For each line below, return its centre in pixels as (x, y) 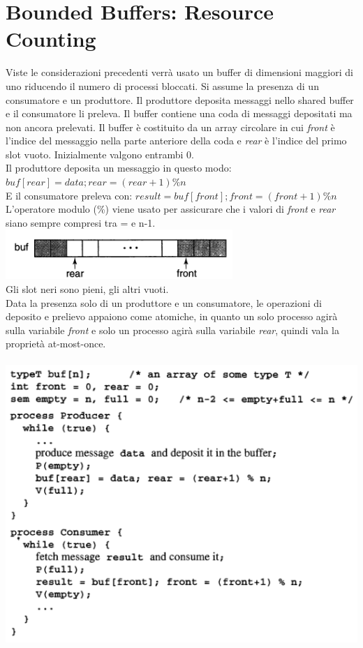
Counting (51, 39)
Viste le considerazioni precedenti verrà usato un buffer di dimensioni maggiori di (179, 72)
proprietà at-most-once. (56, 344)
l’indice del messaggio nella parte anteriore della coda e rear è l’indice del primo (176, 141)
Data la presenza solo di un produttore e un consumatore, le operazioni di (164, 302)
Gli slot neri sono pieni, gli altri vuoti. (87, 289)
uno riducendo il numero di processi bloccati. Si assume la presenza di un (162, 85)
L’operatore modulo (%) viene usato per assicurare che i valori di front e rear (171, 209)
